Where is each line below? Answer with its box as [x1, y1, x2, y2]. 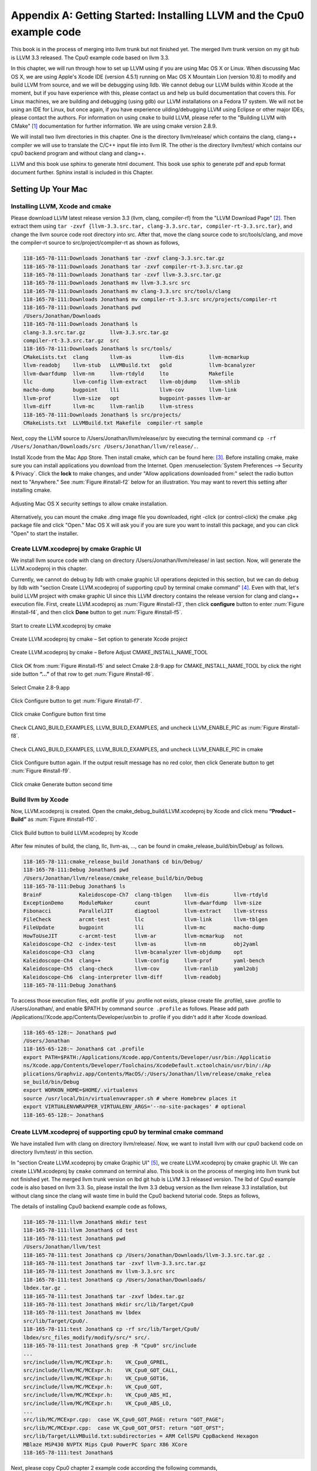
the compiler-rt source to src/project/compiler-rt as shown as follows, [11, 239, 180, 247]
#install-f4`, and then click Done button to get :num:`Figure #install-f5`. [11, 609, 183, 616]
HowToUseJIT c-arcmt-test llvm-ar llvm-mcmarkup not [23, 933, 244, 939]
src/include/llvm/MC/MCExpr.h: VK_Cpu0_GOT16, [23, 1375, 169, 1382]
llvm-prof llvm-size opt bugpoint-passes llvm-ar [23, 395, 231, 401]
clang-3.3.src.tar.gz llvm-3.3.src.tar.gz [23, 329, 169, 335]
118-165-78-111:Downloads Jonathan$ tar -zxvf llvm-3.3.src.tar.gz [23, 271, 222, 278]
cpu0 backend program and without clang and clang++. [11, 150, 146, 157]
